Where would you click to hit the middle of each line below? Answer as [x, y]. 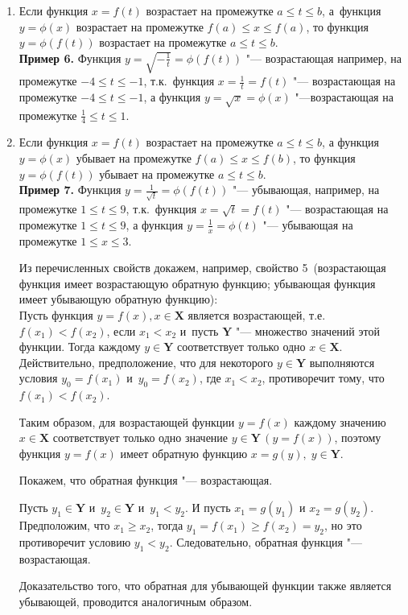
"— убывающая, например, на [306, 190]
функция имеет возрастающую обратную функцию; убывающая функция [197, 283]
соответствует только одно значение [140, 438]
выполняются [342, 362]
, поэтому [358, 438]
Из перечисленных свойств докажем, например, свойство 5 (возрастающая [202, 268]
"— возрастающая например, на [324, 58]
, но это [343, 525]
